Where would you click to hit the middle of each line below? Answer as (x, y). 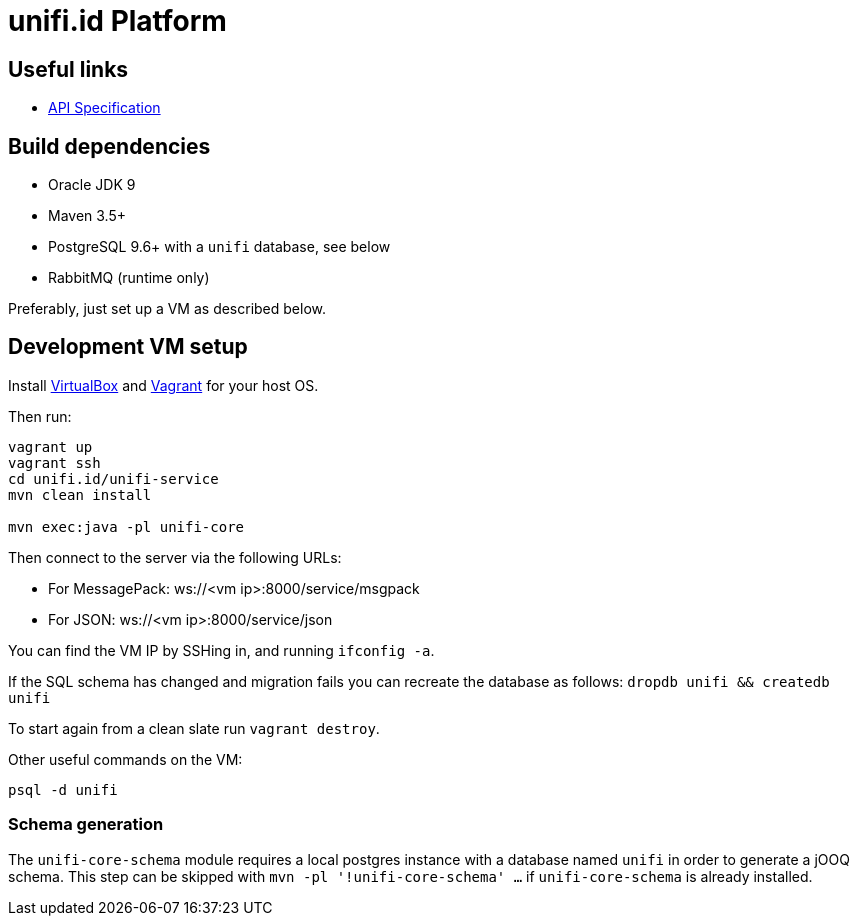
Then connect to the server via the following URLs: (175, 557)
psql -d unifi (63, 789)
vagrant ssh (54, 462)
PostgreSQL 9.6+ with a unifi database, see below (219, 247)
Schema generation (86, 824)
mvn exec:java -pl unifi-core (126, 526)
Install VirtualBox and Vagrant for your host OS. (163, 385)
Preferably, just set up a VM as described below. (167, 309)
